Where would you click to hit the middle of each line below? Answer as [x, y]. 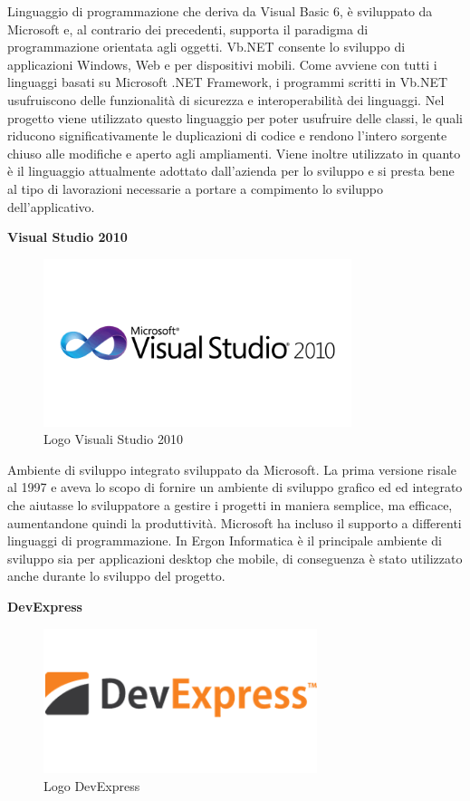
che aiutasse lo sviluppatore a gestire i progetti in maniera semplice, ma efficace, [230, 504]
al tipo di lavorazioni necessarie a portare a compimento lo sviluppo [195, 188]
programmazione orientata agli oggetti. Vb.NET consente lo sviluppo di [206, 47]
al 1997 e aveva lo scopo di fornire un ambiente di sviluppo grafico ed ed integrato [235, 487]
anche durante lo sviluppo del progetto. [116, 576]
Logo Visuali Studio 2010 [113, 439]
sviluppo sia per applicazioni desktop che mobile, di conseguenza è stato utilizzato [235, 558]
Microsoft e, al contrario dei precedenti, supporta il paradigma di [188, 29]
